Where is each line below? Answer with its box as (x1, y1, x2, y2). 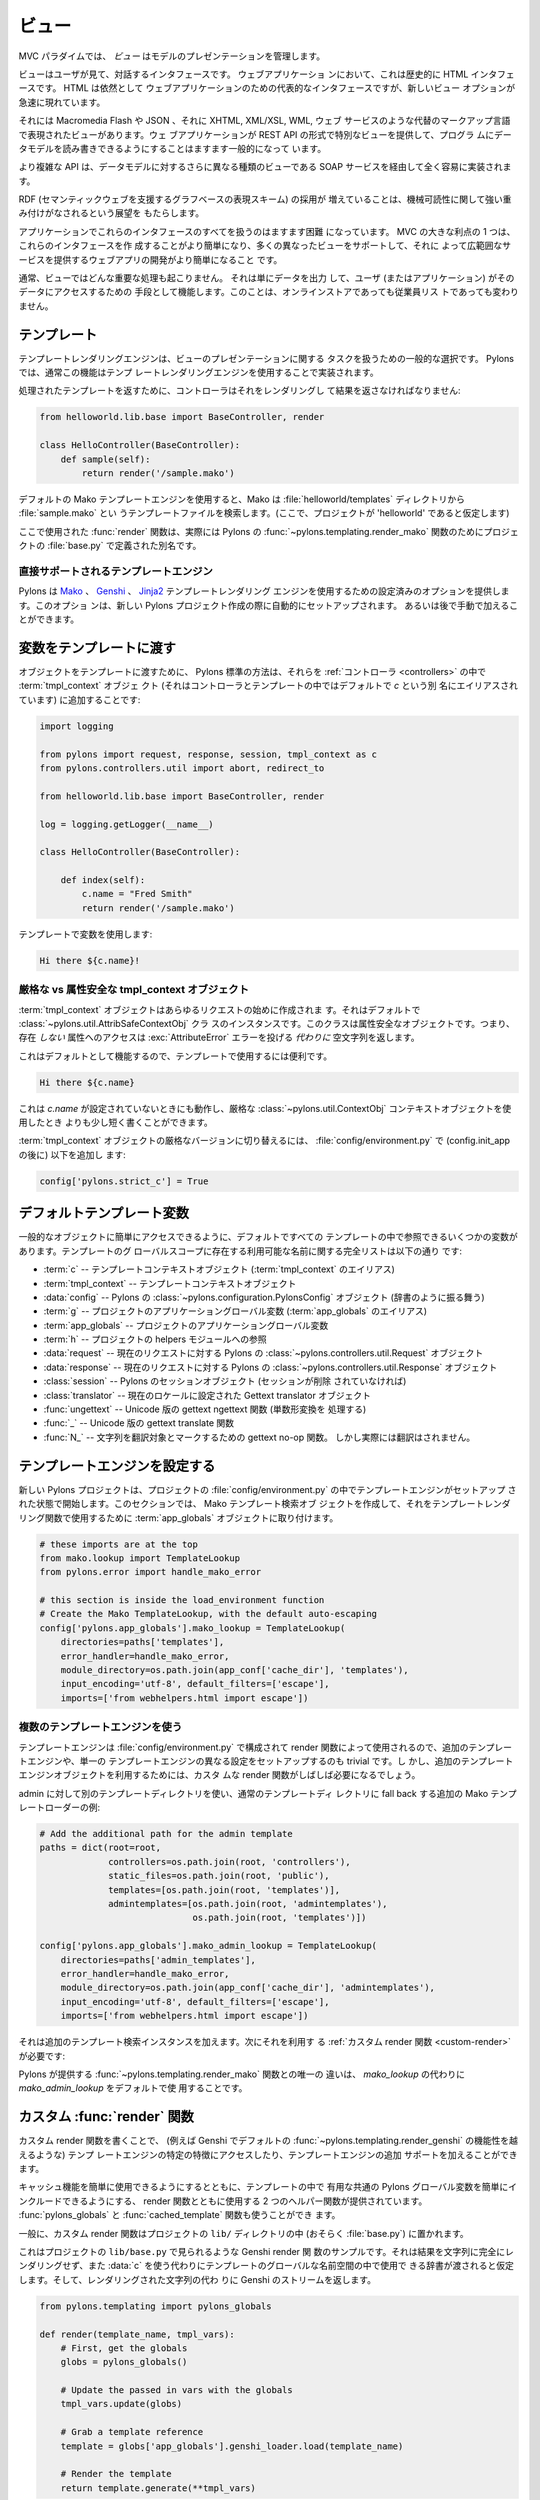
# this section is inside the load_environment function (39, 1595, 325, 1606)
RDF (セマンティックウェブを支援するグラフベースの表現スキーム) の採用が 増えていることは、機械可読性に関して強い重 (18, 193, 512, 205)
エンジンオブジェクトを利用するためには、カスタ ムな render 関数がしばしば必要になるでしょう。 (18, 1769, 421, 1781)
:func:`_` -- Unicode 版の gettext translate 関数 (43, 1417, 235, 1429)
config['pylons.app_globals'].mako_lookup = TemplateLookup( (39, 1622, 346, 1634)
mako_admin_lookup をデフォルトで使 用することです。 (18, 2082, 248, 2094)
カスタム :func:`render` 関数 (18, 2108, 195, 2125)
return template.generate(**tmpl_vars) (60, 2482, 257, 2494)
